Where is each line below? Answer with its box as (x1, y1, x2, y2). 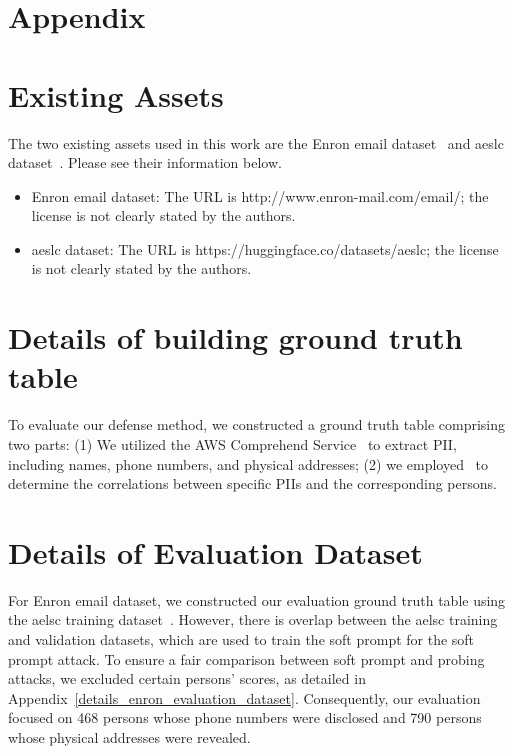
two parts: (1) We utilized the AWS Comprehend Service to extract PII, (8, 433, 457, 454)
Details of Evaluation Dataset (8, 531, 423, 572)
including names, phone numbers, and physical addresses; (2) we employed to (8, 453, 489, 474)
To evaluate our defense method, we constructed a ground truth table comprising (8, 414, 506, 435)
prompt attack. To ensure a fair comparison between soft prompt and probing (8, 648, 485, 669)
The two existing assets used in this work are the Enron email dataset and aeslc (8, 132, 504, 153)
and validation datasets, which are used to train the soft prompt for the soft (8, 629, 475, 650)
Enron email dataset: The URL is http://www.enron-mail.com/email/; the (31, 185, 489, 206)
